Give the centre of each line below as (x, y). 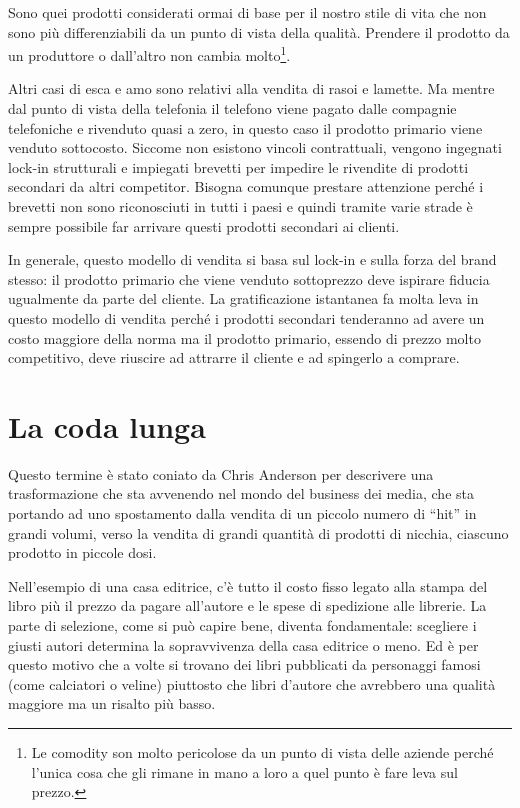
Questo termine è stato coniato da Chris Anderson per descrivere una (221, 473)
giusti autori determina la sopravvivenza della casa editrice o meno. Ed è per (243, 644)
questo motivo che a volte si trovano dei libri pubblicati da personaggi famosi (244, 664)
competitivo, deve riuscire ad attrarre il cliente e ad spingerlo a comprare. (234, 357)
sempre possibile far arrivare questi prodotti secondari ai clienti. (204, 225)
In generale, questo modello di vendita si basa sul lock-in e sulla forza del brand (252, 259)
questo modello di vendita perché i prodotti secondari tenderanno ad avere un (246, 317)
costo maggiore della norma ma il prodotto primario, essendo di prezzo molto (244, 337)
